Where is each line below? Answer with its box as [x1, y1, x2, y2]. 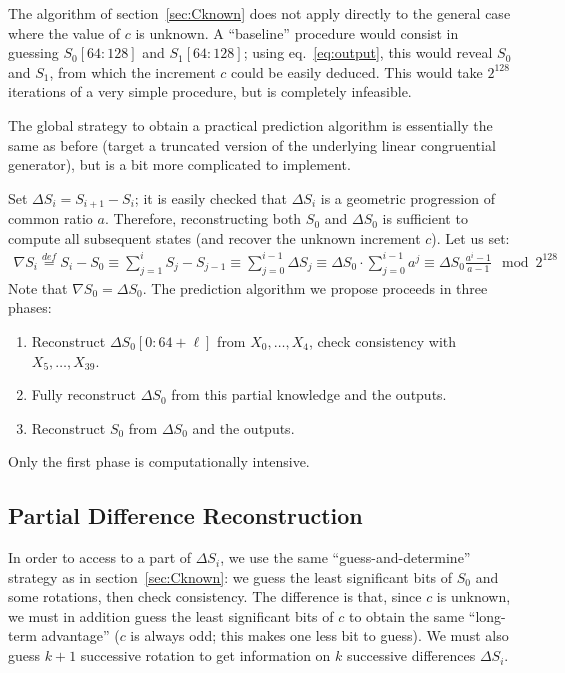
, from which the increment [49, 61, 216, 82]
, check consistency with [308, 330, 457, 351]
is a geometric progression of [320, 187, 495, 208]
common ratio [8, 208, 93, 229]
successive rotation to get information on [80, 645, 331, 666]
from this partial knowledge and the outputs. [171, 384, 447, 405]
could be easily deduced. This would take [231, 61, 483, 82]
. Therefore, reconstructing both [104, 208, 302, 229]
